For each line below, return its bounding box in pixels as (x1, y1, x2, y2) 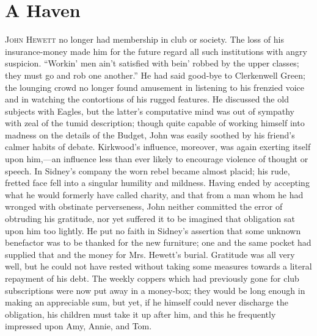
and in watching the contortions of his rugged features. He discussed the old (5, 93, 289, 105)
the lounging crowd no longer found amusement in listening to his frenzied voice (5, 80, 304, 93)
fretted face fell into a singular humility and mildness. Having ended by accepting (5, 176, 310, 189)
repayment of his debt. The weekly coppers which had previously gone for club (5, 272, 299, 284)
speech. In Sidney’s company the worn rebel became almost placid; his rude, (5, 164, 290, 177)
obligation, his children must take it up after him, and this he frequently (5, 307, 276, 320)
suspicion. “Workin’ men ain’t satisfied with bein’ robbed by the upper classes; (5, 57, 299, 70)
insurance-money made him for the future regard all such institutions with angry (5, 45, 307, 57)
